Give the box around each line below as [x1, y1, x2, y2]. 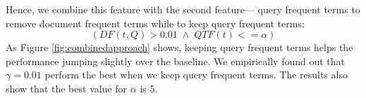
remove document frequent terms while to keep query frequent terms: [6, 15, 305, 30]
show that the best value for [6, 80, 128, 95]
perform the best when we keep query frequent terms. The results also [44, 67, 348, 82]
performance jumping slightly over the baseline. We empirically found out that [6, 53, 346, 68]
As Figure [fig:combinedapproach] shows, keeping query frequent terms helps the [6, 40, 353, 55]
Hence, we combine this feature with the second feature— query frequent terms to [6, 2, 360, 16]
